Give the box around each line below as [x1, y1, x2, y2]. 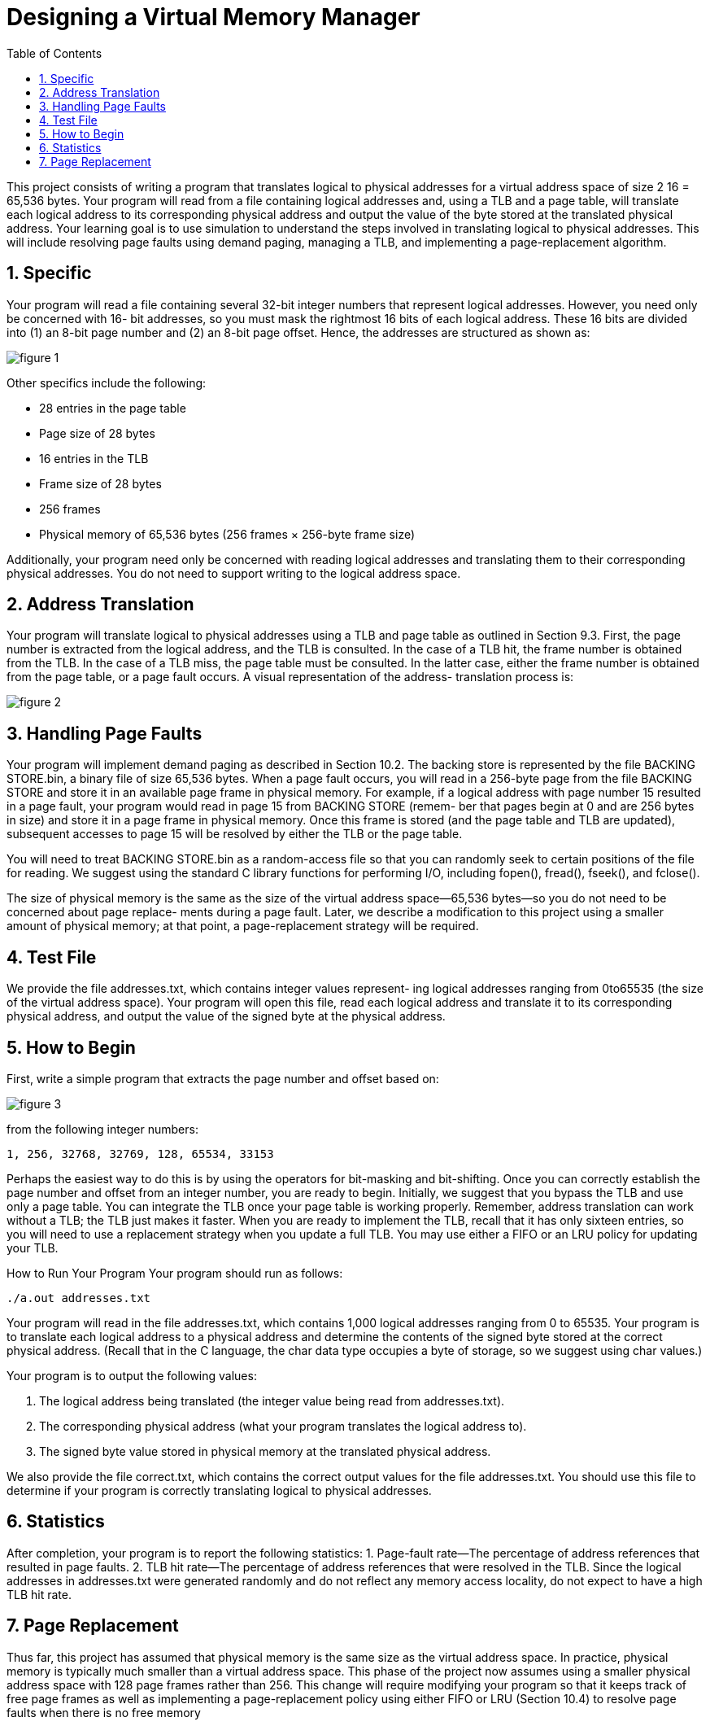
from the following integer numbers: [7, 1121, 198, 1136]
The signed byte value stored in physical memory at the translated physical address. [39, 1444, 491, 1458]
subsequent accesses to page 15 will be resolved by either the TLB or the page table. [7, 827, 463, 841]
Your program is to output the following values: [7, 1368, 257, 1383]
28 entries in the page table [39, 400, 186, 415]
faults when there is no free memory [7, 1705, 201, 1719]
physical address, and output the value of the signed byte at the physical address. [7, 1009, 446, 1024]
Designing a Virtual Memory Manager [7, 3, 420, 31]
